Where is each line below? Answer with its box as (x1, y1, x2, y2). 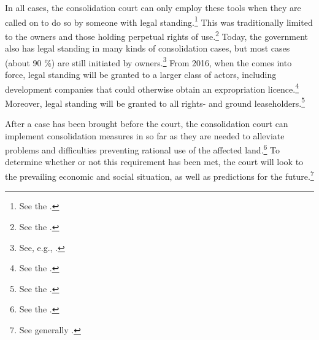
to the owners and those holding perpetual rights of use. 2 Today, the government (5, 28, 309, 42)
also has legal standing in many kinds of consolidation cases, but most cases (5, 42, 290, 55)
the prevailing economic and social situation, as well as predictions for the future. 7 (5, 168, 314, 182)
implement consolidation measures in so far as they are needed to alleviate (5, 129, 285, 142)
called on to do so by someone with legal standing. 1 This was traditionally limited (5, 14, 313, 28)
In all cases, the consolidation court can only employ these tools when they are (5, 1, 301, 14)
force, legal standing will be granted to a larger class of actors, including (5, 68, 277, 80)
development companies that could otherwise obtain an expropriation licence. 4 (5, 80, 299, 95)
